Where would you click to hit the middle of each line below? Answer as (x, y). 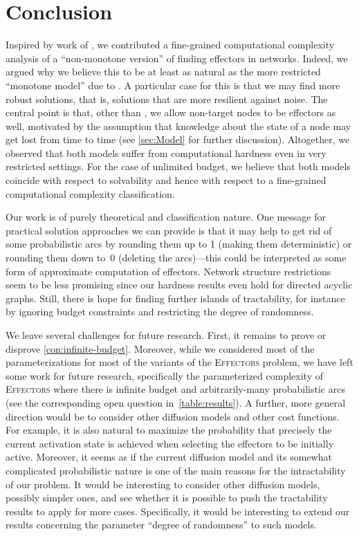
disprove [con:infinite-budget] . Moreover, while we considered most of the (160, 348)
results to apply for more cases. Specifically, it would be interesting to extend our (178, 511)
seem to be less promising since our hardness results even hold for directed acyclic (179, 285)
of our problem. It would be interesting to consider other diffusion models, (163, 484)
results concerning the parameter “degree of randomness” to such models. (161, 525)
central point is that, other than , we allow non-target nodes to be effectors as (171, 112)
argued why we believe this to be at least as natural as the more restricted (163, 72)
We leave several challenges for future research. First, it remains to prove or (166, 335)
